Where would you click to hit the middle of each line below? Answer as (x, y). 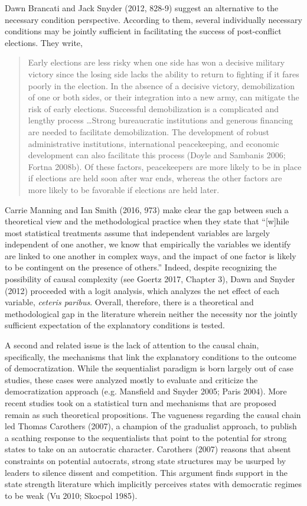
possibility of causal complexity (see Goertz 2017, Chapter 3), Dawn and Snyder (150, 279)
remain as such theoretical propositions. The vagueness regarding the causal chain (153, 414)
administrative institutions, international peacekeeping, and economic (153, 143)
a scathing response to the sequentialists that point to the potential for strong (146, 437)
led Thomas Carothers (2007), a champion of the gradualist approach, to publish (151, 426)
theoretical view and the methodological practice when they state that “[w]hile (147, 221)
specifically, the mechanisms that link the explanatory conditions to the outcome (151, 356)
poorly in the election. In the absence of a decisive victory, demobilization (161, 85)
